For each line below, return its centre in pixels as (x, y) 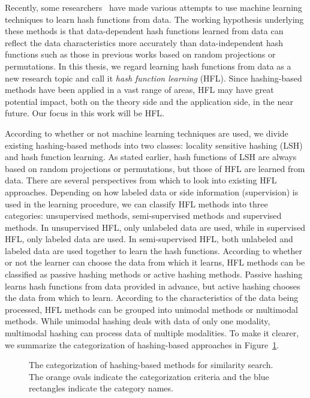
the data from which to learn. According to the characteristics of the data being (152, 298)
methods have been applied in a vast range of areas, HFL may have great (139, 90)
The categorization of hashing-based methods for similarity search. (151, 365)
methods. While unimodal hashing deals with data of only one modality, (138, 321)
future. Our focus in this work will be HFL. (85, 113)
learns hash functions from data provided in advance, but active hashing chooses (153, 286)
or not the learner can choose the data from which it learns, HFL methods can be (155, 262)
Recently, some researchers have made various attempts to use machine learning (154, 7)
